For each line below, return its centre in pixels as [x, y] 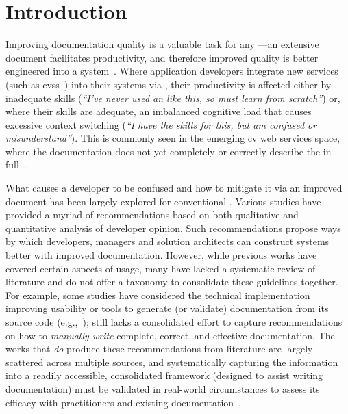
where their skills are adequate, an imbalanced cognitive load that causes [159, 111]
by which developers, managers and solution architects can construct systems [167, 241]
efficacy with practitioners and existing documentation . [124, 402]
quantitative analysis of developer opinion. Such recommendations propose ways [173, 228]
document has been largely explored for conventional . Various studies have [163, 201]
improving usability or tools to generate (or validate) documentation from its [167, 308]
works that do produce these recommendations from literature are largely [159, 349]
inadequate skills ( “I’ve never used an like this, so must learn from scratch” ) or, [173, 98]
